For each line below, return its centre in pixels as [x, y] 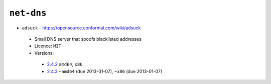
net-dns [28, 13]
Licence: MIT [48, 46]
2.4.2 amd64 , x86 [65, 64]
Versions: [44, 53]
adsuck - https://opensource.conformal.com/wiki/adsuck [81, 28]
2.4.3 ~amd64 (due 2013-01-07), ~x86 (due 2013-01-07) [105, 71]
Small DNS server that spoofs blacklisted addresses [88, 39]
